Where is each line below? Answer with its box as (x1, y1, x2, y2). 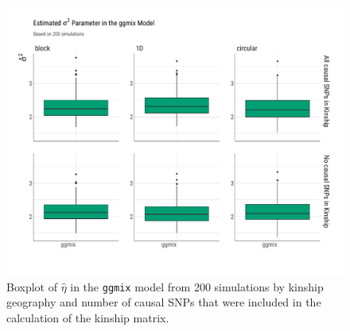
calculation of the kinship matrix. (6, 309, 169, 325)
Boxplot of (6, 278, 57, 294)
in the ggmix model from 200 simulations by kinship (70, 278, 324, 294)
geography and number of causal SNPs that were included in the (6, 294, 321, 310)
